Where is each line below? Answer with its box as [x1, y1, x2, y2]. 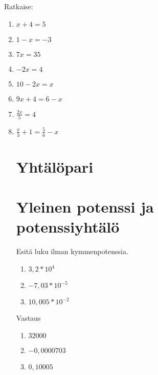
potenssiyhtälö [16, 216, 120, 237]
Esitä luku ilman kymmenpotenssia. [16, 246, 128, 257]
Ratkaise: [4, 1, 33, 11]
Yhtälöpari [16, 156, 94, 177]
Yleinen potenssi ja [16, 196, 154, 217]
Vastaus [16, 312, 41, 323]
